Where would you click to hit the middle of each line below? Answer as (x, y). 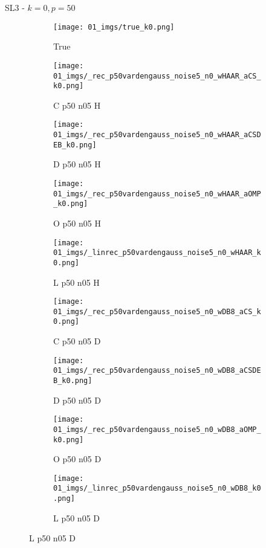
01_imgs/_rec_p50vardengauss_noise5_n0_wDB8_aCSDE (157, 371)
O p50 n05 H (77, 223)
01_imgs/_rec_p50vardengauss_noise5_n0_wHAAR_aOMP (157, 194)
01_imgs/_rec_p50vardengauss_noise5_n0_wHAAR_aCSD (157, 135)
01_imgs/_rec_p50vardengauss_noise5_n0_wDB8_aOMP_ (157, 429)
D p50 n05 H (77, 164)
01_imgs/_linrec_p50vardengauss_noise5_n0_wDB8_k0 (157, 488)
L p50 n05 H (76, 282)
